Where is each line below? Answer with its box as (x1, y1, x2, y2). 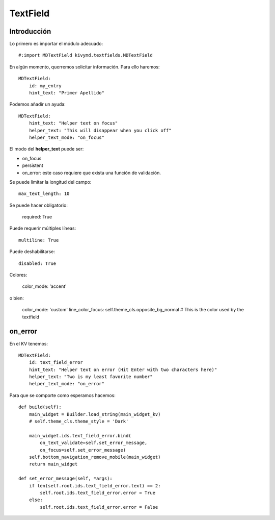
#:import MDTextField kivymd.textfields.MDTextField (18, 53, 153, 58)
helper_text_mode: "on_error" (29, 381, 104, 387)
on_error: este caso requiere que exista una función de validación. (22, 169, 161, 176)
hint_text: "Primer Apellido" (29, 90, 104, 96)
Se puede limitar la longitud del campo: (9, 179, 92, 185)
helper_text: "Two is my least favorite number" (29, 374, 153, 380)
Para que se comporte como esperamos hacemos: (9, 392, 116, 398)
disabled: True (18, 260, 57, 266)
